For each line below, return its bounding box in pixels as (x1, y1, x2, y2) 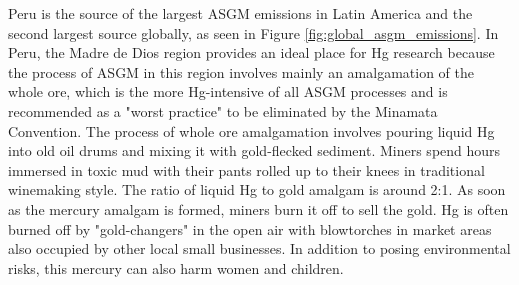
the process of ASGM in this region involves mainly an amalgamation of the (8, 61, 474, 82)
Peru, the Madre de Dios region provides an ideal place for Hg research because (8, 42, 495, 63)
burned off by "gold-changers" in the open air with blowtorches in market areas (8, 218, 492, 239)
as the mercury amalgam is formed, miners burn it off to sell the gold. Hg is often (8, 198, 509, 219)
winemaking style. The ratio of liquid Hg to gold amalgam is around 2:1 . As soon (8, 179, 506, 200)
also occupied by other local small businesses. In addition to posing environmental (8, 238, 511, 259)
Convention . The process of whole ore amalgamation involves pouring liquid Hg (8, 120, 495, 141)
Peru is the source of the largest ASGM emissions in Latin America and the (8, 3, 473, 23)
